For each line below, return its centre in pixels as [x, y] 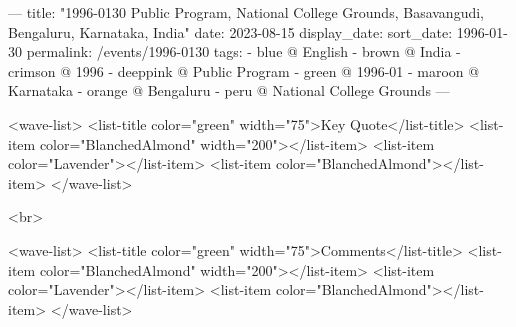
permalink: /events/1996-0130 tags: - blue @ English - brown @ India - [243, 51]
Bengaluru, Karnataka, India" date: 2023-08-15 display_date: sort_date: [230, 31]
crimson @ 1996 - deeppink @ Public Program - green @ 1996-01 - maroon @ [244, 70]
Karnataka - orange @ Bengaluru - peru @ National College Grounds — [229, 90]
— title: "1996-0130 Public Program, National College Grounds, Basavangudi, [246, 12]
